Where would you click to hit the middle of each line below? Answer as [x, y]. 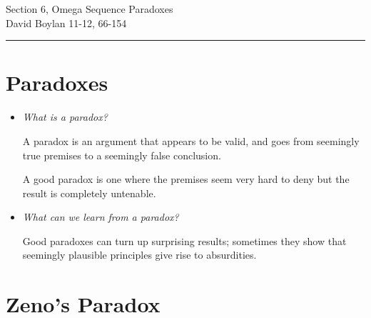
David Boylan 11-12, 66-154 [66, 23]
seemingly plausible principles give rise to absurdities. [139, 255]
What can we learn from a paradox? [101, 217]
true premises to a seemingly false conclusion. [122, 155]
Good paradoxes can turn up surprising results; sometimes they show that [184, 240]
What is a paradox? [65, 117]
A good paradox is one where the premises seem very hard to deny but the [186, 179]
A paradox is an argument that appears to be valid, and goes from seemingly [191, 140]
